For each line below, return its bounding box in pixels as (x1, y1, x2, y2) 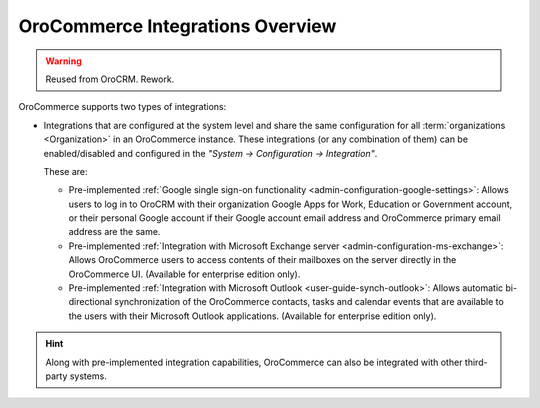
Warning (45, 55, 82, 67)
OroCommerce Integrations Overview (18, 15, 337, 37)
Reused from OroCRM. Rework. (45, 73, 175, 85)
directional (68, 296, 113, 308)
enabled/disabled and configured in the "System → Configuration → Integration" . (43, 147, 378, 159)
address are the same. (68, 226, 161, 238)
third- (464, 356, 489, 368)
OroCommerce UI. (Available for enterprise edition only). (68, 268, 301, 280)
